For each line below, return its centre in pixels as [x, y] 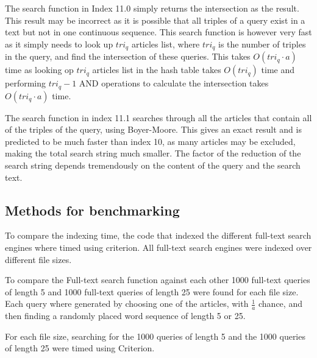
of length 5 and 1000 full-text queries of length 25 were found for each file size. [152, 291]
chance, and [280, 304]
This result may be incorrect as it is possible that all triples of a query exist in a [155, 20]
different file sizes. [38, 259]
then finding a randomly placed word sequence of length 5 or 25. [125, 316]
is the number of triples [262, 44]
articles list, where [166, 44]
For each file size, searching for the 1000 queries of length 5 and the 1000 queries [155, 336]
